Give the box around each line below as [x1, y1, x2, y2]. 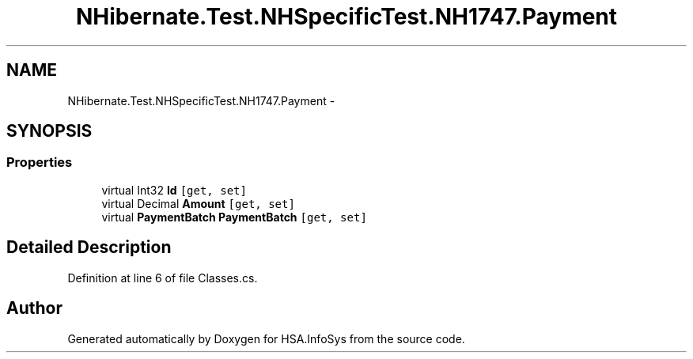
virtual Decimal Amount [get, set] [101, 196, 295, 210]
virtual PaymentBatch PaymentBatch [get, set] [101, 210, 367, 224]
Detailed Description [6, 237, 172, 258]
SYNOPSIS [6, 121, 93, 142]
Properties [6, 154, 73, 171]
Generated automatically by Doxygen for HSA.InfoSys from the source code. [67, 331, 465, 346]
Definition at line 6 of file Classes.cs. [67, 270, 258, 285]
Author [6, 298, 62, 319]
